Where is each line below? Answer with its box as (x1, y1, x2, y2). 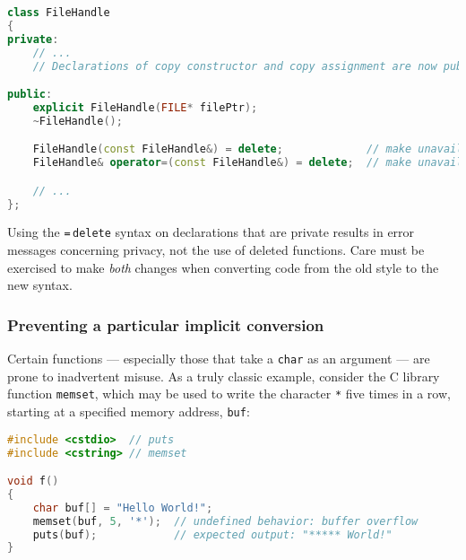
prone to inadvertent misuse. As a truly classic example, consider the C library (7, 366, 440, 385)
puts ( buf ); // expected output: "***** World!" (32, 528, 393, 541)
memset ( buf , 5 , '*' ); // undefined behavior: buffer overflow (32, 514, 419, 528)
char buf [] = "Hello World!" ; (32, 501, 213, 514)
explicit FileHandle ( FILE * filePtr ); (32, 101, 258, 114)
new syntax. (7, 276, 73, 294)
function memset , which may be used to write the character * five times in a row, (7, 384, 451, 403)
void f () (7, 475, 59, 488)
